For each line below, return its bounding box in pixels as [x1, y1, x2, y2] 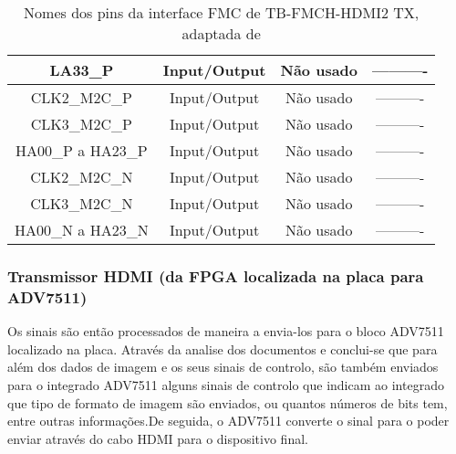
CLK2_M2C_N [30, 166, 133, 187]
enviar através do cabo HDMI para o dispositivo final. [7, 428, 308, 448]
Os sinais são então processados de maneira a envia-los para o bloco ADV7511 [7, 322, 444, 341]
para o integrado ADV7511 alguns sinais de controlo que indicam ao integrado [7, 375, 444, 394]
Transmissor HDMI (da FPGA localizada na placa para [7, 264, 424, 287]
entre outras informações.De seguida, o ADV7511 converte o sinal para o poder [7, 411, 450, 430]
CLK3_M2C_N [30, 193, 133, 214]
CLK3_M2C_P [30, 113, 132, 134]
